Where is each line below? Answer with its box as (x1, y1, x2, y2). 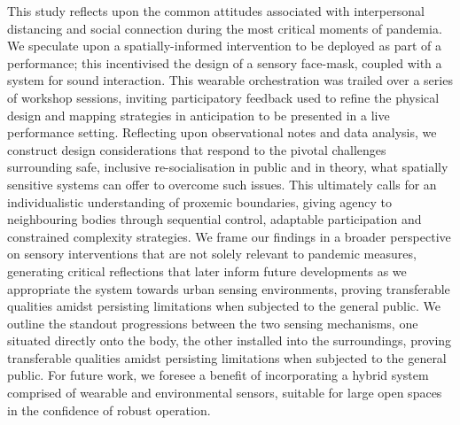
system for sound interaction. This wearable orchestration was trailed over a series (7, 71, 453, 89)
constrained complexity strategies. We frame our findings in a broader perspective (7, 227, 451, 245)
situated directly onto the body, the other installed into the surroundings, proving (7, 331, 452, 350)
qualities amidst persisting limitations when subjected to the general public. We (7, 297, 441, 315)
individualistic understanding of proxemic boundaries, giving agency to (7, 192, 393, 211)
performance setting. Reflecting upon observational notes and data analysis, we (7, 123, 437, 142)
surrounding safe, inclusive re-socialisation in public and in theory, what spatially (7, 158, 448, 176)
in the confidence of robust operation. (7, 400, 211, 419)
